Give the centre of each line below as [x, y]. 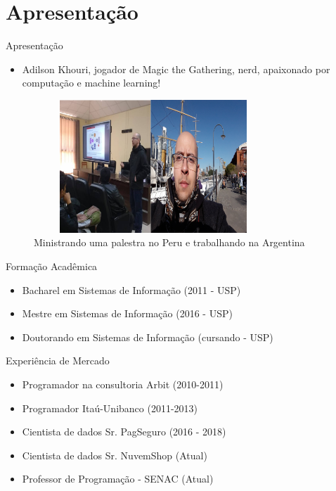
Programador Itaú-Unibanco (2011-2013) [110, 408]
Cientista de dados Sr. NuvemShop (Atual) [115, 455]
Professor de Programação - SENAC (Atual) [118, 479]
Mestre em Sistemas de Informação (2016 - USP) [127, 313]
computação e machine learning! [91, 83]
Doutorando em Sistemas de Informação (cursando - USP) [148, 337]
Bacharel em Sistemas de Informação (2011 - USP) [131, 289]
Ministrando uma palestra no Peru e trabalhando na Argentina [169, 242]
